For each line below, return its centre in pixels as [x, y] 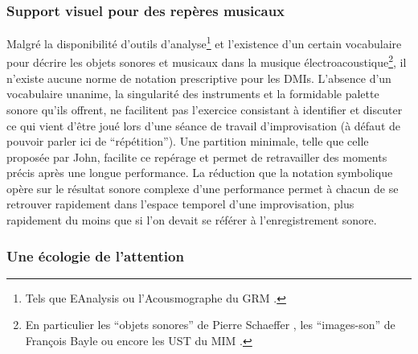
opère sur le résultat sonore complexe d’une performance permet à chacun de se [203, 188]
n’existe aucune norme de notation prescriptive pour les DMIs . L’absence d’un [199, 78]
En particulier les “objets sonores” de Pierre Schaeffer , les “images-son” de [210, 325]
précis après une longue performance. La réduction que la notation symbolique [200, 173]
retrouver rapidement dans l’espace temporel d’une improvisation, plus [180, 204]
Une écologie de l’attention [95, 255]
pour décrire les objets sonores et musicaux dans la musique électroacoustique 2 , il [207, 61]
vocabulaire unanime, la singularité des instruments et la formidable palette [193, 94]
